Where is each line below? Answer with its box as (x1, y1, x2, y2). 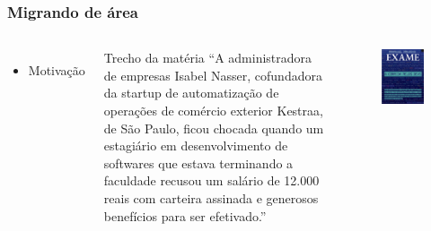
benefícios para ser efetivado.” (103, 206, 267, 225)
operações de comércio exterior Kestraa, (103, 101, 323, 119)
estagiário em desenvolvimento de (103, 136, 288, 155)
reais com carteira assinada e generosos (103, 188, 319, 207)
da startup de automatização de (103, 83, 279, 102)
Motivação (28, 61, 85, 80)
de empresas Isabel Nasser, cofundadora (103, 65, 322, 84)
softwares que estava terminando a (103, 153, 294, 172)
